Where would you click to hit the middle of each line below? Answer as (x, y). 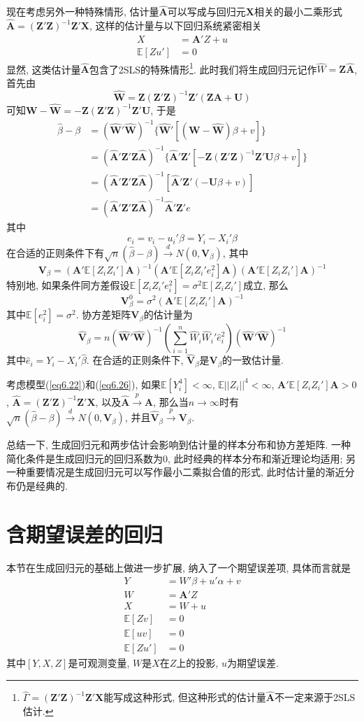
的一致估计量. (253, 360)
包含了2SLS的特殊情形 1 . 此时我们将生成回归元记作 (203, 68)
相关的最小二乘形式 (298, 12)
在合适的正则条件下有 (55, 252)
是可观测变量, (99, 663)
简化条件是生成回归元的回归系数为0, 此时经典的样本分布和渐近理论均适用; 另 (181, 458)
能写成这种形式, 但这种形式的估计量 (185, 697)
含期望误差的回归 (85, 533)
